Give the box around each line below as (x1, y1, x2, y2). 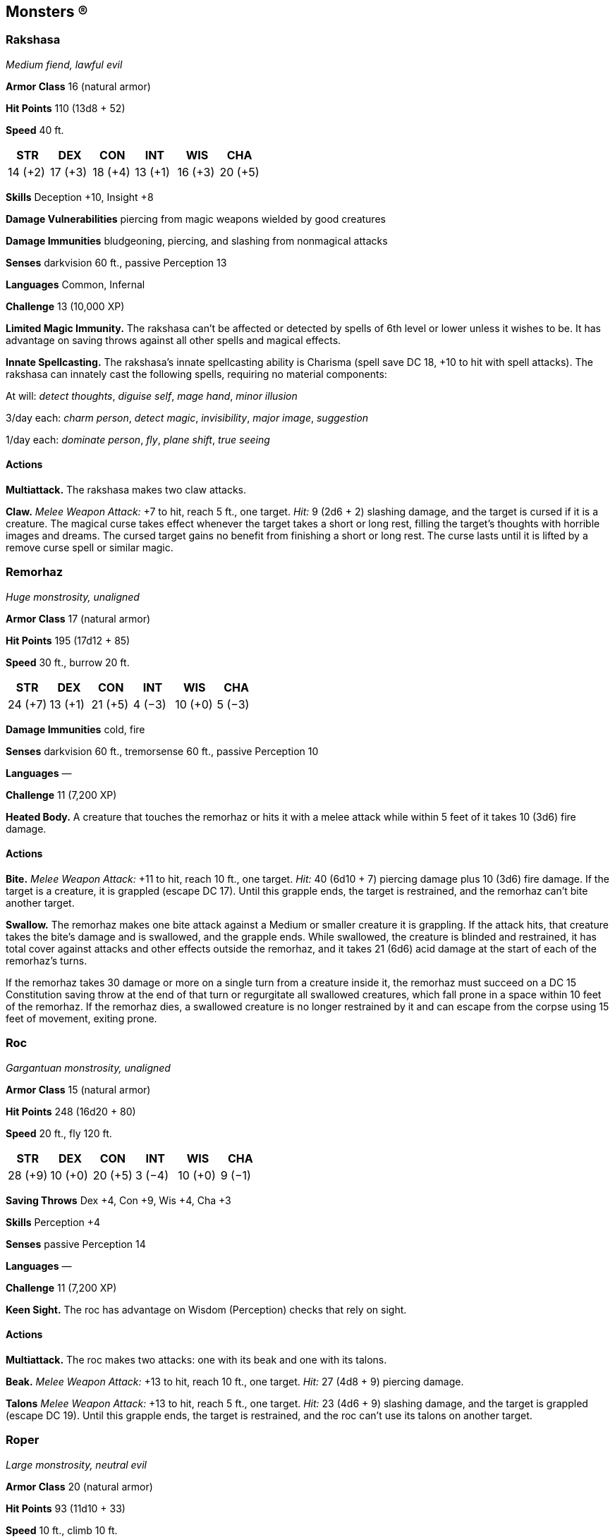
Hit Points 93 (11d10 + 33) (6, 1502, 126, 1514)
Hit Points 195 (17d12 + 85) (6, 634, 130, 647)
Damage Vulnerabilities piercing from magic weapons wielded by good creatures (6, 212, 386, 225)
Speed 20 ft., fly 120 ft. (6, 1127, 112, 1139)
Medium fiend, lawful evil (6, 58, 123, 71)
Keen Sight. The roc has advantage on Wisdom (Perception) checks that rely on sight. (6, 1303, 407, 1316)
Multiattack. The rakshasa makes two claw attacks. (6, 484, 247, 496)
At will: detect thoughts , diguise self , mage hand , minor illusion (6, 389, 298, 402)
